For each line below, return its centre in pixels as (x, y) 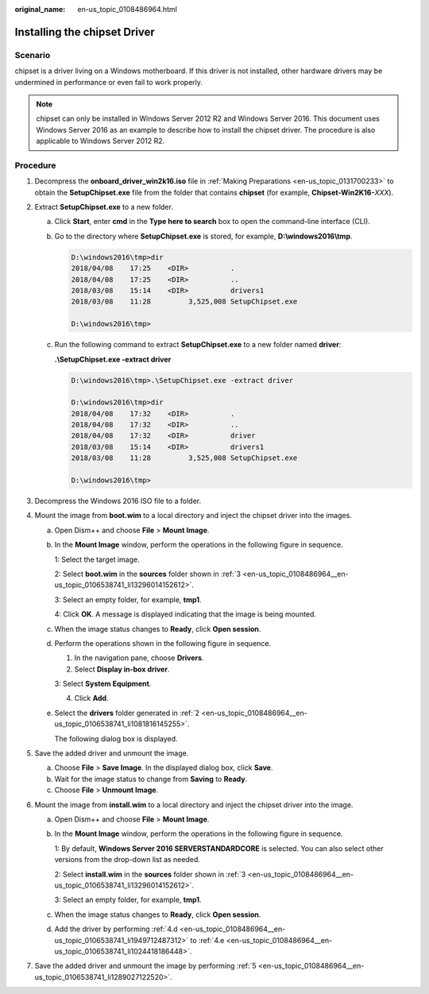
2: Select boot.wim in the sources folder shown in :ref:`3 (148, 574)
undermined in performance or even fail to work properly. (108, 82)
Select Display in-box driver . (122, 669)
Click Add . (91, 698)
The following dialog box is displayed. (116, 738)
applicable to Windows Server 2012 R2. (100, 141)
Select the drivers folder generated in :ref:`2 (127, 713)
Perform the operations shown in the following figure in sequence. (163, 643)
